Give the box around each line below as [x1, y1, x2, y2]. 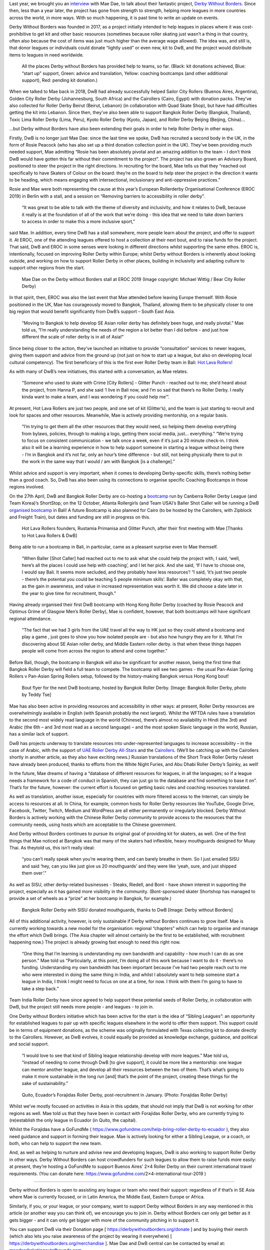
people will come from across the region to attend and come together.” [21, 648, 167, 654]
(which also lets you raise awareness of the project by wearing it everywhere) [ [9, 1233, 172, 1239]
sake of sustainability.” [21, 1080, 68, 1086]
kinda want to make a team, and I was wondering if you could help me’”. [21, 394, 170, 400]
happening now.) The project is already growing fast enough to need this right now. [9, 939, 181, 945]
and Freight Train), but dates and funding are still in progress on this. [9, 514, 150, 520]
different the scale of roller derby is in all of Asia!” [21, 334, 124, 340]
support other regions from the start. [9, 265, 85, 271]
